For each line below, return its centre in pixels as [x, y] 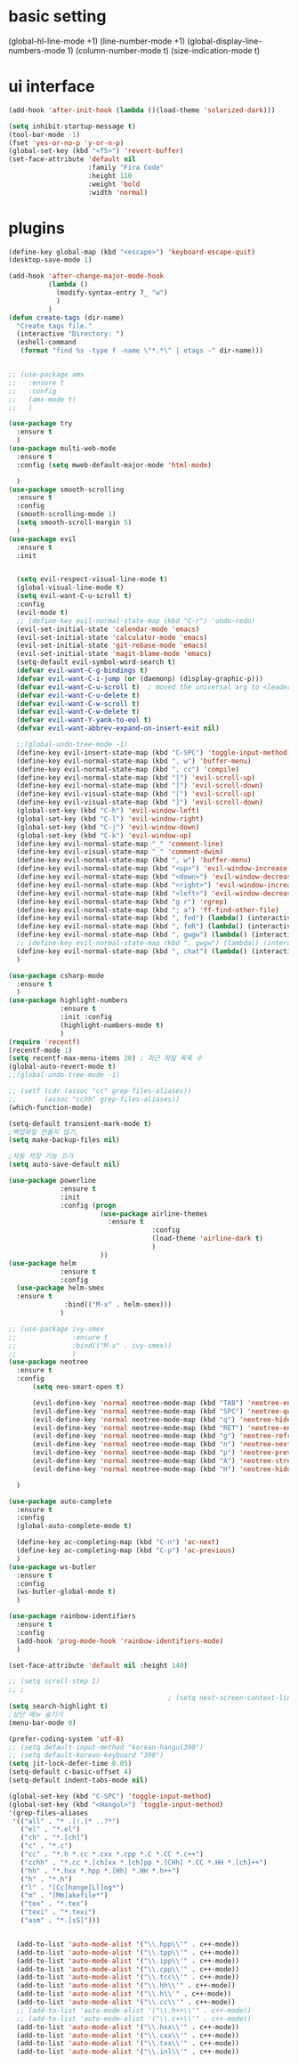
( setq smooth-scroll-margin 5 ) [74, 522]
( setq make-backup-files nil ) [64, 1140]
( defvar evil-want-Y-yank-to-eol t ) [84, 720]
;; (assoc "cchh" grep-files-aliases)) [94, 1099]
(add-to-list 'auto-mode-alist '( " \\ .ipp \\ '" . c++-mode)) [128, 1961]
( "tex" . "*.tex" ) [54, 1904]
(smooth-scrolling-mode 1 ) [66, 514]
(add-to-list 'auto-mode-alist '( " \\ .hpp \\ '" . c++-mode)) [128, 1944]
